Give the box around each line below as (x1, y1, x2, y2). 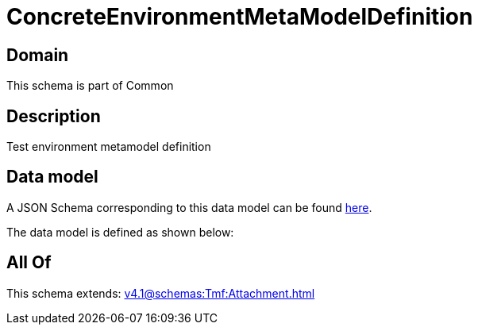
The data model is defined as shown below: (6, 225, 234, 239)
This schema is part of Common (6, 79, 174, 93)
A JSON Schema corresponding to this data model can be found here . (6, 200, 372, 214)
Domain (6, 44, 69, 65)
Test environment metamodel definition (6, 140, 211, 154)
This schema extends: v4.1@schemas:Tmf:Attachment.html (6, 286, 315, 300)
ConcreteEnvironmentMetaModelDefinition (6, 3, 473, 30)
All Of (6, 252, 52, 273)
